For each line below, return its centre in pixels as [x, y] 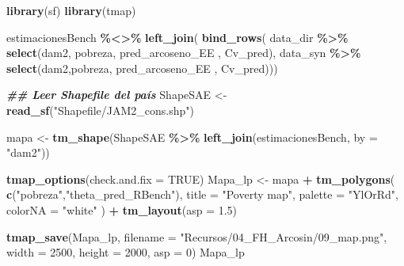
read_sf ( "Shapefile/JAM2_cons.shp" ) [100, 110]
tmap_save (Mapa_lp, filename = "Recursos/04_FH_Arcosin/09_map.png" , [197, 236]
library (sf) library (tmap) [71, 10]
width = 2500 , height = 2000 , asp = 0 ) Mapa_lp [126, 252]
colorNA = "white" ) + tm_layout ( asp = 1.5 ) [122, 209]
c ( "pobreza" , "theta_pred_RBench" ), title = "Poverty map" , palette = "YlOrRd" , [202, 194]
